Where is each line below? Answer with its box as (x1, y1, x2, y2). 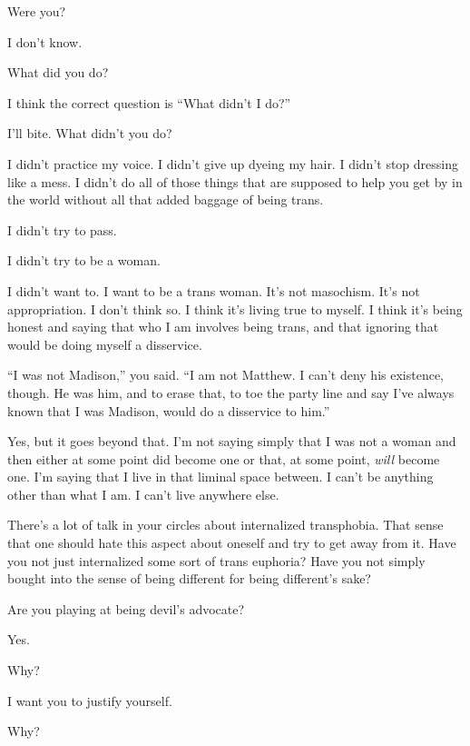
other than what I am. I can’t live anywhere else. (7, 484, 279, 503)
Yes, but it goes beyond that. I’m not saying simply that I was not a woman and (7, 432, 456, 451)
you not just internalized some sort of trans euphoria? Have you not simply (7, 551, 426, 570)
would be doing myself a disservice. (7, 334, 202, 353)
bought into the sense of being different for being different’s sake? (7, 569, 371, 588)
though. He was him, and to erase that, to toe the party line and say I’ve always (7, 383, 455, 402)
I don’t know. (7, 32, 83, 51)
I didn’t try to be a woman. (7, 251, 161, 270)
